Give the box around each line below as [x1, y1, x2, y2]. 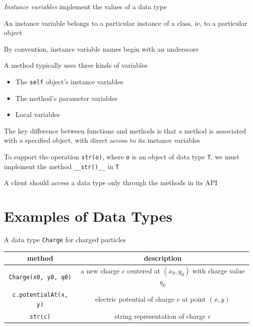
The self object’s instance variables [15, 76, 124, 86]
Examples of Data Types [4, 206, 173, 226]
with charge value [192, 266, 245, 276]
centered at [127, 266, 161, 276]
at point [181, 293, 206, 304]
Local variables [15, 109, 60, 119]
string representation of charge [114, 310, 206, 321]
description [144, 253, 182, 263]
